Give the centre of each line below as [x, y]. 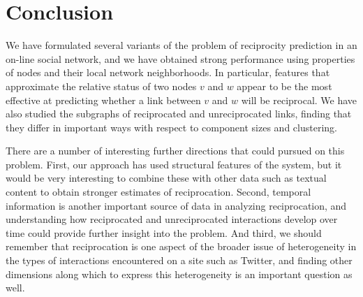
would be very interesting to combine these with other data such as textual [166, 178]
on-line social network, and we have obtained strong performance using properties [180, 58]
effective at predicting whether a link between [103, 100]
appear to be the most [284, 86]
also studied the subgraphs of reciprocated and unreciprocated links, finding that [179, 114]
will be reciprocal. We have [299, 100]
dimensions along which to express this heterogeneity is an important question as [179, 274]
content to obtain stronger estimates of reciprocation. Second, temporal [158, 192]
